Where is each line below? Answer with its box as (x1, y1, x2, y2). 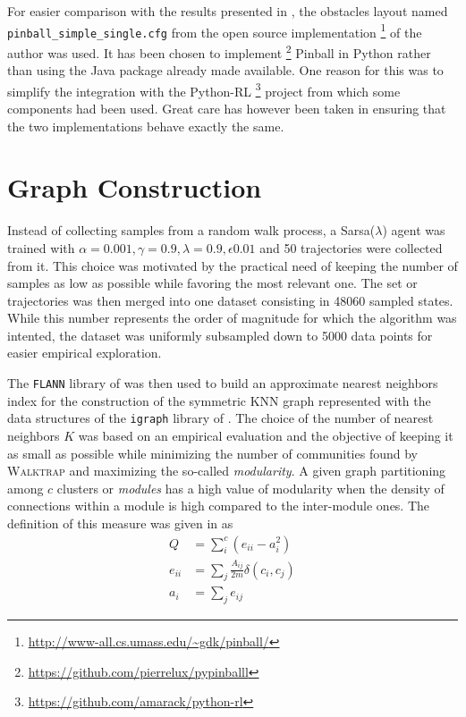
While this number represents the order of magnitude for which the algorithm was (7, 308, 457, 327)
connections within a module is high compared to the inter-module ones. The (7, 496, 430, 515)
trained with (7, 238, 75, 257)
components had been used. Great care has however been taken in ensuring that (7, 99, 446, 117)
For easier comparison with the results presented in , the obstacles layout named (7, 2, 448, 20)
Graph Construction (7, 169, 262, 206)
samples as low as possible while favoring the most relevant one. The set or (7, 274, 418, 292)
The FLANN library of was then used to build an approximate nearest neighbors (7, 374, 438, 392)
